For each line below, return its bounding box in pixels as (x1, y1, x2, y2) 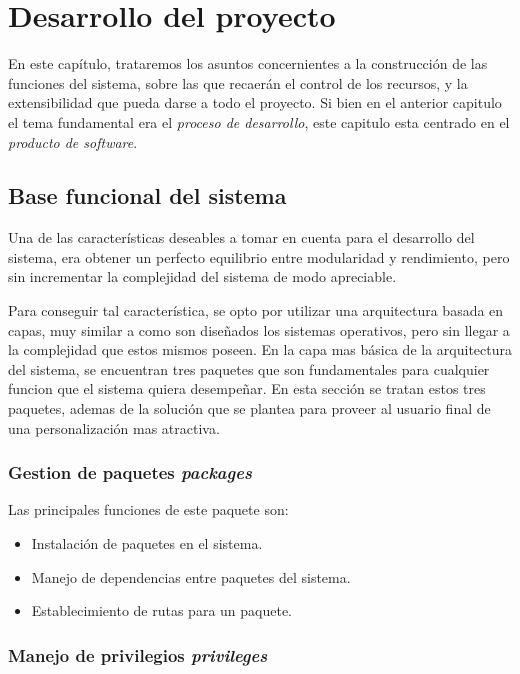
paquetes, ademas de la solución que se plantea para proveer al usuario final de (8, 398, 491, 419)
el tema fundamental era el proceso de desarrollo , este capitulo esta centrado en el (8, 111, 510, 132)
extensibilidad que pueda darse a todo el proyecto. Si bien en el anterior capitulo (8, 92, 502, 113)
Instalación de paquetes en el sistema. (31, 533, 263, 554)
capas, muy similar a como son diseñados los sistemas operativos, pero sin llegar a (8, 319, 510, 340)
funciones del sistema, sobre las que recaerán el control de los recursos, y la (8, 72, 468, 93)
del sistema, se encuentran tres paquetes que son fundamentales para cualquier (8, 358, 490, 379)
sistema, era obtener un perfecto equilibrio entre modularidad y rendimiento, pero (8, 246, 510, 267)
